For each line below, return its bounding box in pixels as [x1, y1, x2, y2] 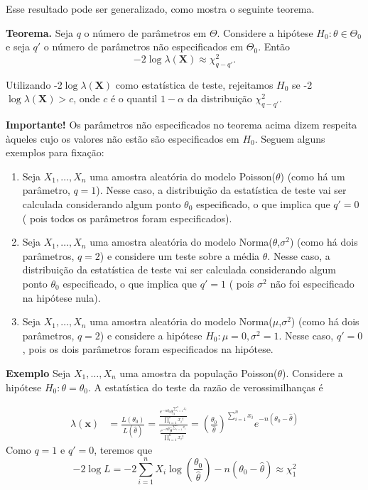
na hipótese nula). [22, 290, 101, 305]
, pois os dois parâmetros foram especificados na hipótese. [22, 342, 274, 356]
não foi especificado [270, 276, 355, 290]
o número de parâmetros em [84, 25, 207, 40]
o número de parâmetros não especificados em [43, 39, 244, 54]
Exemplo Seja [6, 365, 71, 380]
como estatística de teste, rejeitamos [115, 77, 274, 92]
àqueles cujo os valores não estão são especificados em [6, 131, 239, 146]
